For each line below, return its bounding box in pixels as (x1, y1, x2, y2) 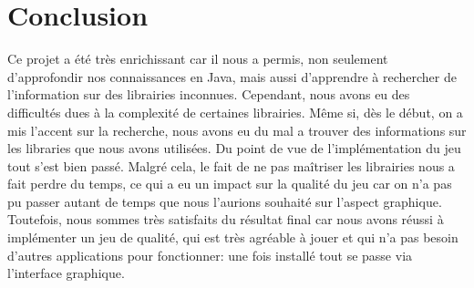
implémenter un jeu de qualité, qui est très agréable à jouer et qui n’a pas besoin (7, 228, 459, 247)
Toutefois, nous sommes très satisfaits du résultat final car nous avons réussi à (7, 210, 444, 229)
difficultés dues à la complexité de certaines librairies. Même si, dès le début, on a (7, 102, 463, 121)
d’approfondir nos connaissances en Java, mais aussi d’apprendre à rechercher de (7, 67, 457, 86)
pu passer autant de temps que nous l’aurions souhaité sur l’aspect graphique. (7, 191, 442, 211)
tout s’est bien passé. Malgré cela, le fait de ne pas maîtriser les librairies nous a (7, 156, 455, 175)
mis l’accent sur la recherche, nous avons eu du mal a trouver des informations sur (7, 120, 467, 139)
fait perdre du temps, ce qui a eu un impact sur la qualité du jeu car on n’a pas (7, 174, 452, 193)
